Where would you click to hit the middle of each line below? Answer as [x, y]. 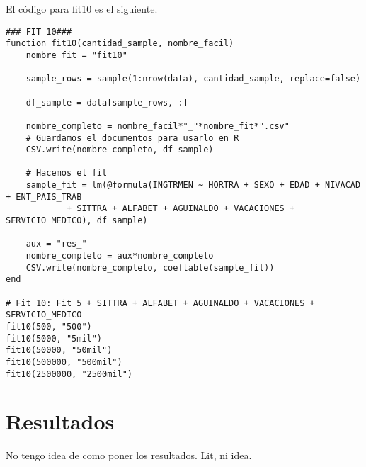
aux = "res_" [56, 244]
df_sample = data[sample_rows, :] [107, 102]
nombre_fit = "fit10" [76, 55]
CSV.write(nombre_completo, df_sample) [120, 150]
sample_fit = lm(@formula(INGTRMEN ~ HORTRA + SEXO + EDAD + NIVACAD [193, 185]
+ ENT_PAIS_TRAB [44, 197]
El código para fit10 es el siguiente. [82, 9]
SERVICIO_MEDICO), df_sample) [77, 221]
